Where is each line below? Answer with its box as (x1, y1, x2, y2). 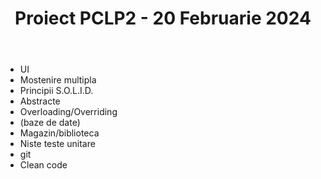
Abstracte (19, 95, 61, 107)
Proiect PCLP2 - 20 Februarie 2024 (14, 7, 312, 30)
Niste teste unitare (19, 138, 96, 150)
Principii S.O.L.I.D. (19, 85, 94, 97)
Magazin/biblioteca (19, 127, 100, 139)
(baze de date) (19, 117, 81, 129)
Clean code (19, 159, 68, 171)
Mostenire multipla (19, 74, 97, 86)
